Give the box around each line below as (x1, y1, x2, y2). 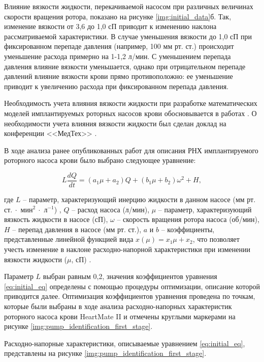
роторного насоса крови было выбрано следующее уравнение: (4, 155, 196, 165)
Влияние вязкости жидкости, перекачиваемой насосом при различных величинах (4, 1, 253, 11)
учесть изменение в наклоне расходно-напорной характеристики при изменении (4, 243, 251, 254)
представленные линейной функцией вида (4, 234, 134, 244)
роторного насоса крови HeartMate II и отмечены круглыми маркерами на (4, 311, 236, 321)
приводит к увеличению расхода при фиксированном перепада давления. (4, 80, 228, 91)
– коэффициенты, (161, 224, 215, 234)
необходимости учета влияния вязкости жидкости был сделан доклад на (4, 118, 226, 128)
